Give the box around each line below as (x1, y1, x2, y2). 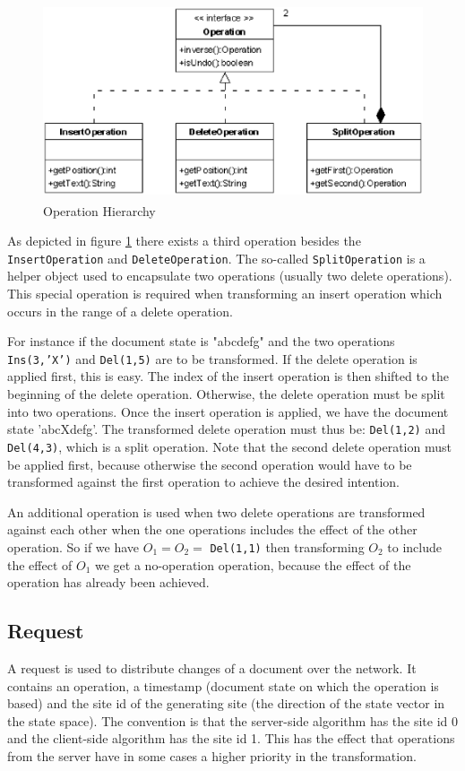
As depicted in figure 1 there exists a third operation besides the (7, 231, 361, 250)
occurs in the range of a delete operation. (7, 301, 233, 320)
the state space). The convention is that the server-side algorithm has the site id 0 (7, 711, 459, 730)
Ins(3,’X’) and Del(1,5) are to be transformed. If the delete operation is (7, 349, 418, 368)
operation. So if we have (7, 537, 140, 556)
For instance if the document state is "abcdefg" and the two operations (7, 332, 395, 351)
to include (387, 537, 443, 556)
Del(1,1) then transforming (210, 537, 365, 556)
